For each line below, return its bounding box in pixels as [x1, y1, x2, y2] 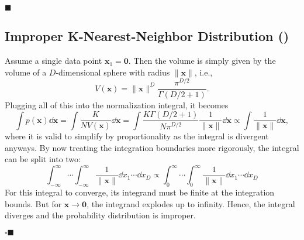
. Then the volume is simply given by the [128, 54, 276, 67]
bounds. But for [5, 197, 62, 210]
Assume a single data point [5, 54, 102, 67]
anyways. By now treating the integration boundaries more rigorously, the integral [5, 141, 299, 153]
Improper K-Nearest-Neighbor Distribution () [5, 27, 289, 45]
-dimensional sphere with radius [56, 66, 170, 78]
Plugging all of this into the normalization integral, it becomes [5, 98, 229, 111]
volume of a [5, 66, 47, 78]
